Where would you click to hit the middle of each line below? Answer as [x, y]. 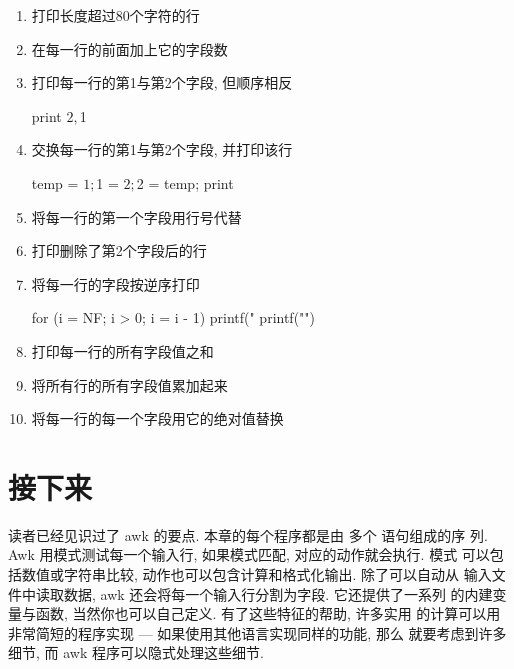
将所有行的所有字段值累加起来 [129, 384]
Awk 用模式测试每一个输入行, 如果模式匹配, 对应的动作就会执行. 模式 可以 [249, 554]
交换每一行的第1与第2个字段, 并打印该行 [162, 149]
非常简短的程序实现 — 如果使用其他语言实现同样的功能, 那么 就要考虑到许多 [257, 632]
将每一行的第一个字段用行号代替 [136, 216]
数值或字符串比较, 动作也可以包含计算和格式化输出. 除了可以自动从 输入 [256, 574]
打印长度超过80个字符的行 [115, 15]
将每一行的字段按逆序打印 [115, 283]
